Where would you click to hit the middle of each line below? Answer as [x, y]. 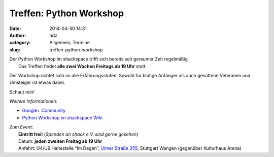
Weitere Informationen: [33, 101]
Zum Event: [21, 127]
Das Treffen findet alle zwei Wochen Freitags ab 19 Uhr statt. [83, 66]
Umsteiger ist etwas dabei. [37, 83]
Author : [18, 35]
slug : [15, 50]
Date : [15, 28]
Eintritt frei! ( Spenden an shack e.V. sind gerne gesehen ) [78, 134]
